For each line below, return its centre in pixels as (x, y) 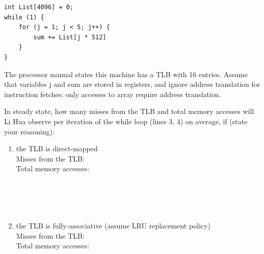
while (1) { (24, 17)
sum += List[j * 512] (70, 37)
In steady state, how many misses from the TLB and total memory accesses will (129, 111)
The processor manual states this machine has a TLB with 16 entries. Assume (126, 74)
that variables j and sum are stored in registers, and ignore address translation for (132, 84)
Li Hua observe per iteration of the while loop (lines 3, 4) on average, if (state (126, 121)
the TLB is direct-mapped (57, 148)
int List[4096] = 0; (39, 7)
